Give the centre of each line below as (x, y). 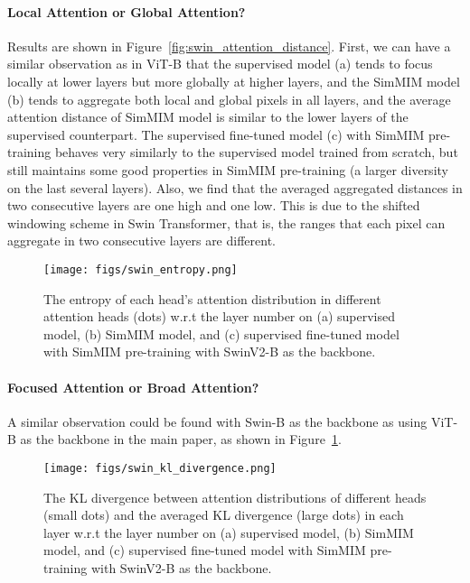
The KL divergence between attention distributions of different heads (235, 497)
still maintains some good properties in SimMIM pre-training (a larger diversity (228, 169)
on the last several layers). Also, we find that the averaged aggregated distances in (235, 187)
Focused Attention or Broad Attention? (133, 387)
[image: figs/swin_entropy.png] (141, 269)
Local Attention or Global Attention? (127, 11)
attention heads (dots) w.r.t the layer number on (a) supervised (219, 316)
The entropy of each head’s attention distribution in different (212, 298)
